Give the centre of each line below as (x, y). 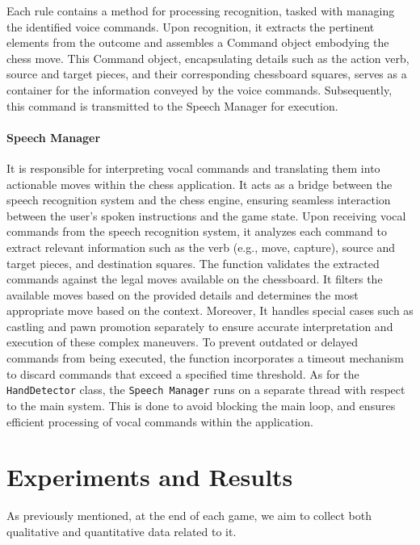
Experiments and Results (150, 477)
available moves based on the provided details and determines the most (183, 294)
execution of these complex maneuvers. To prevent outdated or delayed (183, 342)
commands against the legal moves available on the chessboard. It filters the (195, 279)
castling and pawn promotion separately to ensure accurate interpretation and (200, 326)
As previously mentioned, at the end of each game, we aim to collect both (189, 516)
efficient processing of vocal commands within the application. (160, 421)
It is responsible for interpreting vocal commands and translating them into (193, 168)
